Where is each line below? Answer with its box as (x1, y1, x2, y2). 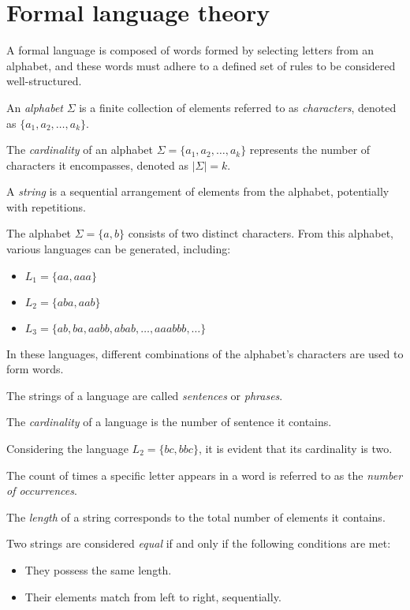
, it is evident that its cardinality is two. (198, 440, 393, 457)
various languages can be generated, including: (6, 241, 231, 257)
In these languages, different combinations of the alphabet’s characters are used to (6, 345, 404, 361)
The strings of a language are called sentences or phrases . (6, 387, 283, 403)
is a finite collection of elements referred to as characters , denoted (79, 99, 397, 115)
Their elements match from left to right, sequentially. (24, 588, 281, 604)
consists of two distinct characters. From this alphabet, (128, 225, 394, 241)
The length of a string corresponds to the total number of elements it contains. (6, 508, 386, 525)
